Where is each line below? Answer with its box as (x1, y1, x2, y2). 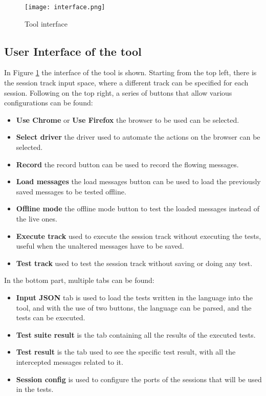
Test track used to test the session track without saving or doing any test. (16, 257, 253, 268)
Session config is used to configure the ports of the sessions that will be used (16, 373, 262, 384)
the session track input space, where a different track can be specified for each (4, 77, 249, 88)
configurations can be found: (4, 97, 93, 108)
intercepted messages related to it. (16, 356, 123, 367)
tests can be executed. (16, 312, 85, 323)
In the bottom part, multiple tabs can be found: (4, 275, 154, 285)
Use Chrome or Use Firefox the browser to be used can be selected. (16, 114, 239, 125)
